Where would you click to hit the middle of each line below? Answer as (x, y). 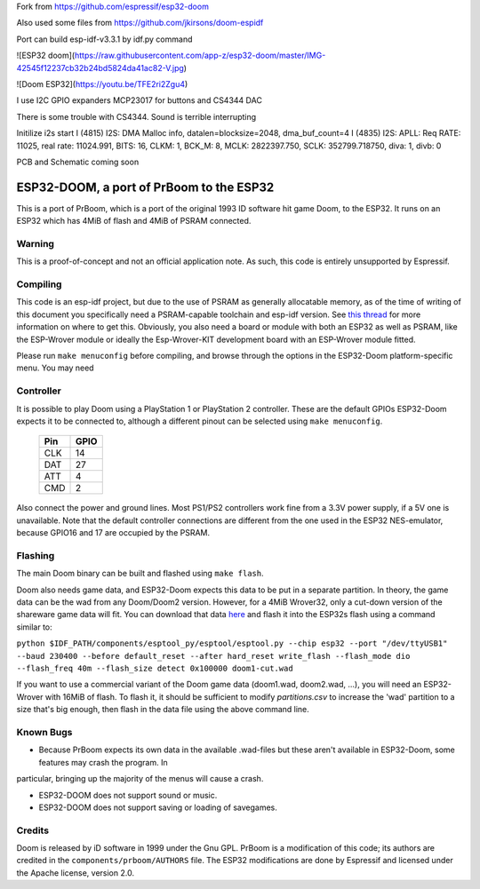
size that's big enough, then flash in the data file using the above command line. (163, 710)
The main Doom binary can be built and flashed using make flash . (140, 574)
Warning (36, 243)
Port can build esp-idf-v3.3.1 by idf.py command (104, 39)
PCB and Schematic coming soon (78, 162)
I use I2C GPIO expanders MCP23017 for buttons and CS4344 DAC (139, 100)
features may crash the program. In (103, 762)
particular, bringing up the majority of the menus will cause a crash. (140, 779)
